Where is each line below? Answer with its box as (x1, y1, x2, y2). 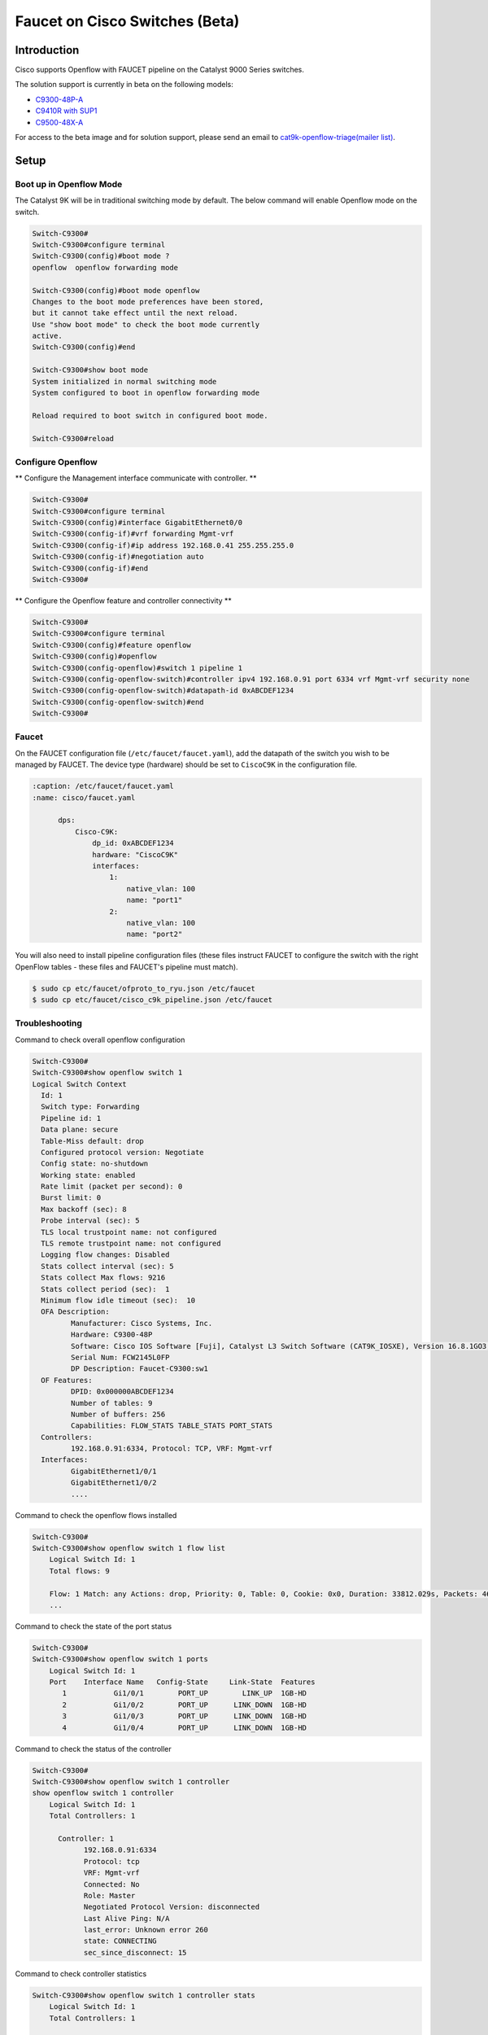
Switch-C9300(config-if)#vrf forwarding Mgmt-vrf (32, 529, 234, 539)
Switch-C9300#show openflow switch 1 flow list (32, 1543, 225, 1552)
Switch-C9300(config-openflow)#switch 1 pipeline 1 (32, 663, 243, 672)
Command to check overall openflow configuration (15, 1035, 185, 1044)
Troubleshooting (15, 1017, 83, 1029)
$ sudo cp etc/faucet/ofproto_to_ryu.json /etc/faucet (32, 983, 255, 993)
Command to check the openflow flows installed (15, 1510, 177, 1520)
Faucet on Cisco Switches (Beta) (15, 12, 240, 30)
